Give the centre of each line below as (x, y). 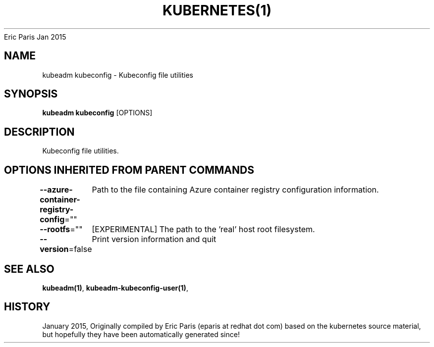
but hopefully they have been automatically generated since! (141, 334)
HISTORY (27, 307)
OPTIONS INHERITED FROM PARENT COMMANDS (129, 170)
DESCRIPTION (39, 132)
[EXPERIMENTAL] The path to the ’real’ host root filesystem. (203, 229)
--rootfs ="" (61, 229)
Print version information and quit (154, 239)
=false (80, 249)
